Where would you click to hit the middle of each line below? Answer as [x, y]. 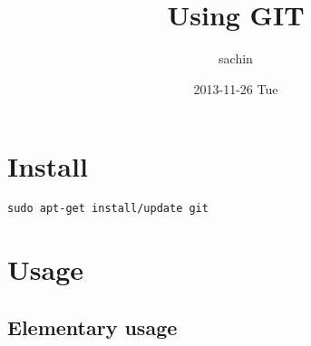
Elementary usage [92, 327]
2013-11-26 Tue [236, 88]
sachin [236, 58]
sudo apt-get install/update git [108, 209]
